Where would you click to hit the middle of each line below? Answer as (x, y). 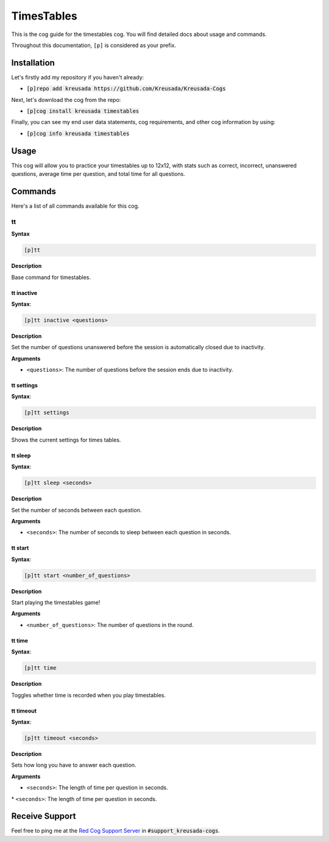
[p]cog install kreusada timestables (83, 111)
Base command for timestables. (51, 277)
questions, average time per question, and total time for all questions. (98, 174)
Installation (33, 63)
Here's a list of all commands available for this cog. (75, 206)
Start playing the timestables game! (56, 603)
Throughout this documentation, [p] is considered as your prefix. (94, 45)
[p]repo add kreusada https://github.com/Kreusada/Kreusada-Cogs (126, 89)
